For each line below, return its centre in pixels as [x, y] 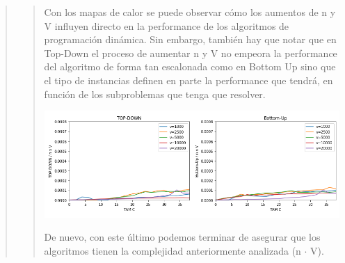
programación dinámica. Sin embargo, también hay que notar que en [190, 39]
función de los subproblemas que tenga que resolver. [155, 94]
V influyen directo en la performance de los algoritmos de [167, 25]
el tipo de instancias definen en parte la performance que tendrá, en [188, 80]
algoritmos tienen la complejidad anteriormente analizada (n [172, 250]
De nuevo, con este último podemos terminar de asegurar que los [182, 237]
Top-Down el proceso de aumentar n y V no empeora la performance [191, 53]
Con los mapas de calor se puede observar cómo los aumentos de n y [190, 12]
